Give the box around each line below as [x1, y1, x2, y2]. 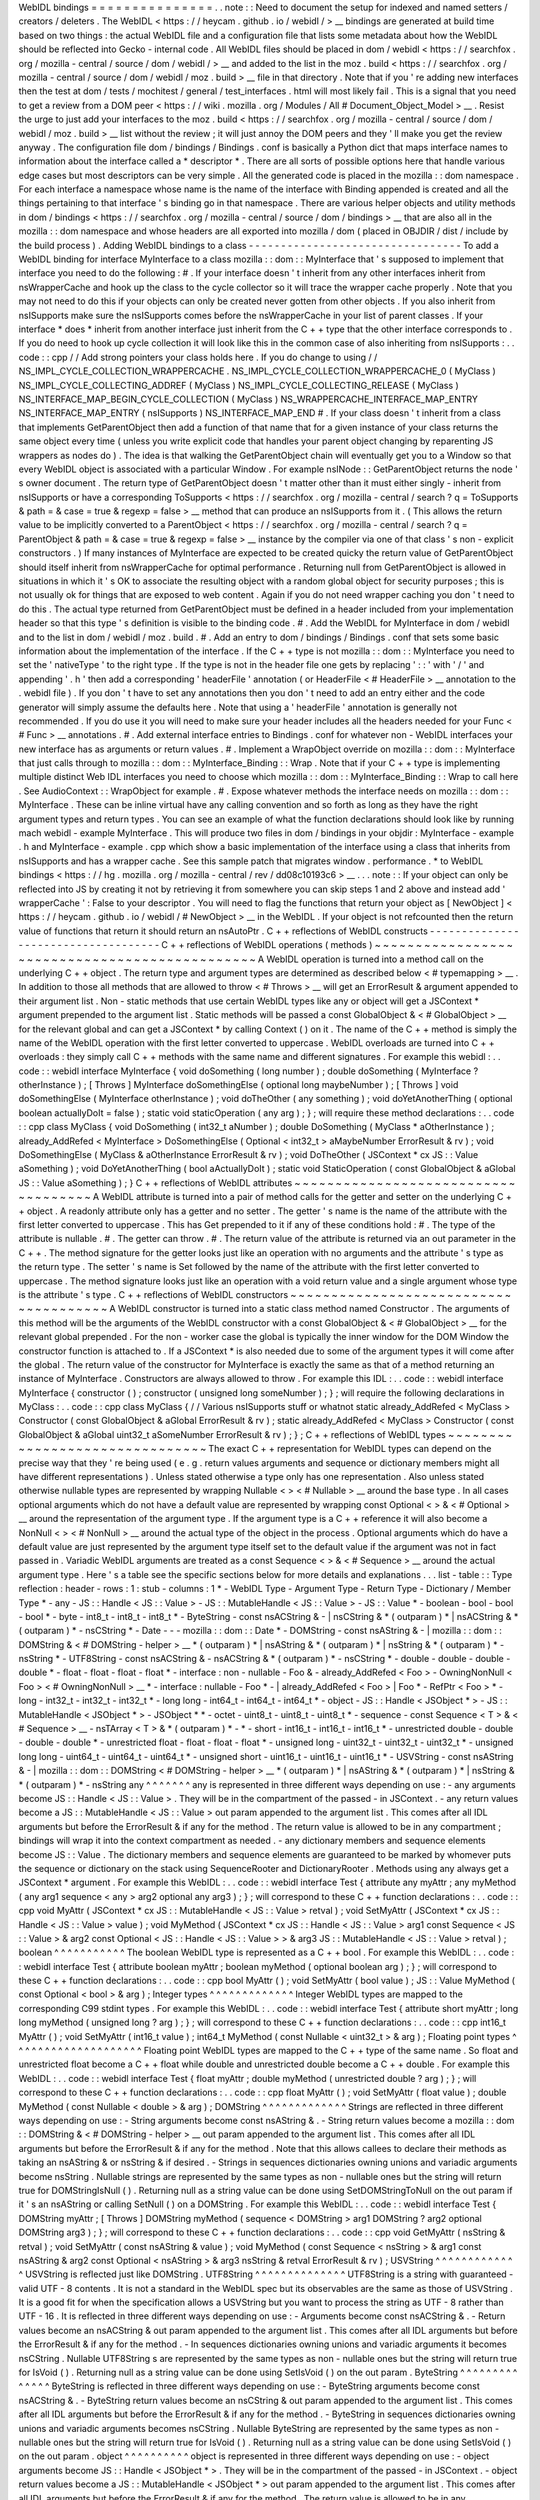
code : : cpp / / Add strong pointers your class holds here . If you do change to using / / [18, 351, 378, 363]
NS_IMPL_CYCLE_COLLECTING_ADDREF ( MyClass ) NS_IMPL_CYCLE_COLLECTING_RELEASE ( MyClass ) [18, 379, 459, 391]
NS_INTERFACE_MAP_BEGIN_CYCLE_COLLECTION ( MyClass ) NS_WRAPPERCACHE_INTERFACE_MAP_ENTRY [18, 393, 479, 405]
